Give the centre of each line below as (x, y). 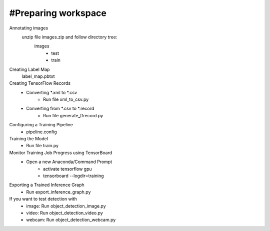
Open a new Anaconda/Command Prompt (69, 162)
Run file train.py (42, 146)
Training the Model (29, 139)
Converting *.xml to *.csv (52, 92)
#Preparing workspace (58, 13)
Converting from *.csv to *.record (60, 109)
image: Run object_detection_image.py (66, 206)
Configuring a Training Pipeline (41, 125)
